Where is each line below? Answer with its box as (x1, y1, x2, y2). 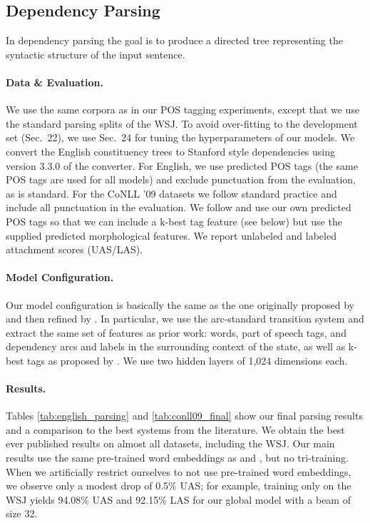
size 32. (6, 506, 38, 521)
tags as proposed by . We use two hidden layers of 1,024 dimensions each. (27, 352, 348, 367)
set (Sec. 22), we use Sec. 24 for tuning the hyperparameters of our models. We (6, 130, 355, 145)
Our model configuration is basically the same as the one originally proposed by (6, 297, 355, 312)
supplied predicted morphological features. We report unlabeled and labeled (6, 228, 336, 243)
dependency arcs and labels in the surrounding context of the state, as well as (6, 339, 346, 354)
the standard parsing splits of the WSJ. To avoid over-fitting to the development (6, 116, 358, 131)
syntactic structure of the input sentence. (6, 46, 185, 61)
